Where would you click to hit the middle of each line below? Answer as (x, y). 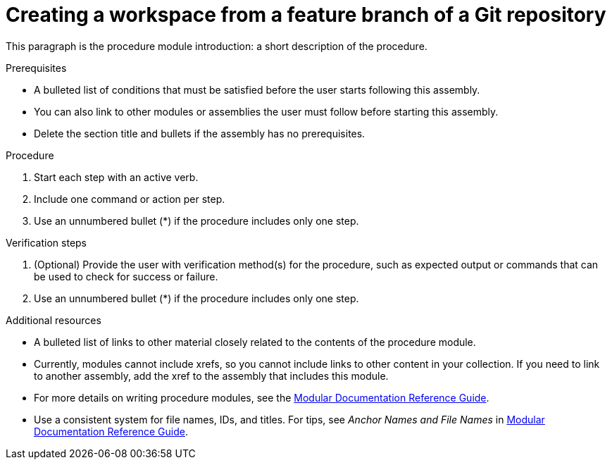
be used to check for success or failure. (126, 276)
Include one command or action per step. (130, 199)
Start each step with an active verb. (116, 177)
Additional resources (54, 320)
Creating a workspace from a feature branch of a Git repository (306, 15)
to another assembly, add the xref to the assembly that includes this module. (211, 376)
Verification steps (46, 242)
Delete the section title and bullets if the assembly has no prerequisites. (200, 133)
